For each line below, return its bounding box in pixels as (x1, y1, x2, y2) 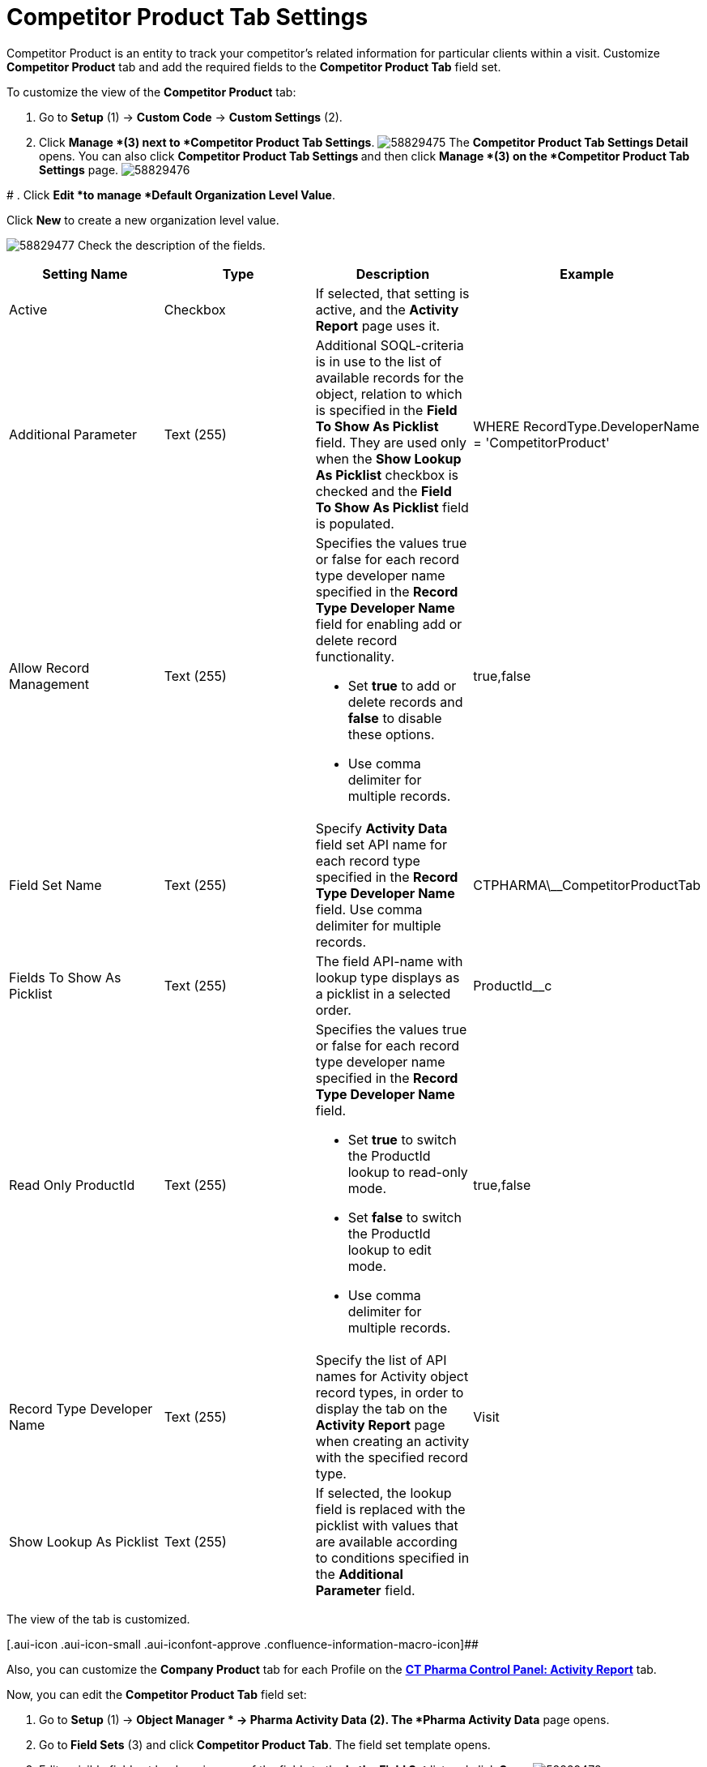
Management (9, 675, 90, 692)
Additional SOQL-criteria (315, 336, 464, 353)
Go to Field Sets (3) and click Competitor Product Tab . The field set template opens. (39, 1737, 491, 1752)
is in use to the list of (315, 353, 442, 370)
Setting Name (42, 265, 128, 282)
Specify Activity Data (315, 819, 448, 836)
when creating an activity (315, 1432, 470, 1449)
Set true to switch (347, 1131, 457, 1148)
